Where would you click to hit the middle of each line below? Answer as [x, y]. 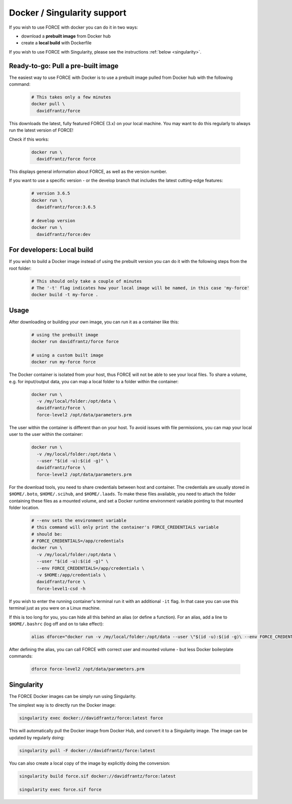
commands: [21, 656]
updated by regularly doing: [37, 737]
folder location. [24, 507]
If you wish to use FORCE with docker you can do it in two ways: [73, 27]
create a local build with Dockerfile [56, 43]
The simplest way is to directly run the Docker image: [63, 705]
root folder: [20, 268]
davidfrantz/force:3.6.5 [66, 207]
